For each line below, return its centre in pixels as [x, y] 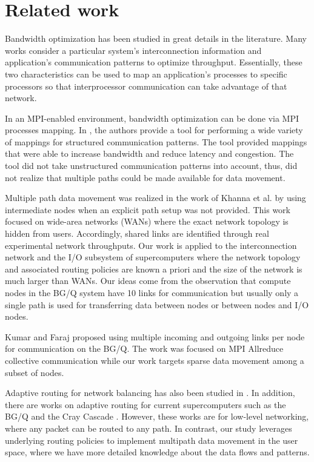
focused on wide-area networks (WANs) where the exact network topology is [147, 221]
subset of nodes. [35, 372]
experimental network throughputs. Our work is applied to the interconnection [151, 245]
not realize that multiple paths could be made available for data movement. [145, 177]
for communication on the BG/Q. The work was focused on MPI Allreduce [144, 348]
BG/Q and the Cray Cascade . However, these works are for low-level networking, [157, 416]
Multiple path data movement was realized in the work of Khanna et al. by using [155, 198]
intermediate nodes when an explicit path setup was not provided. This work [148, 209]
